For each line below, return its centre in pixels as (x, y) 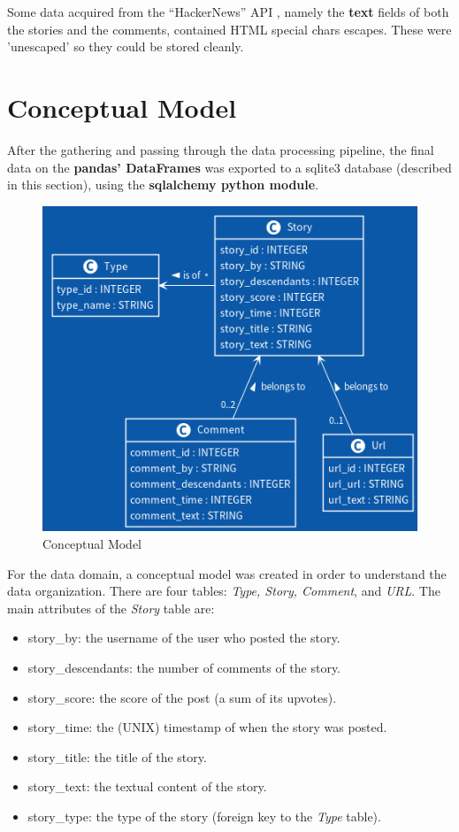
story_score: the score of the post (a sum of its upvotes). (182, 697)
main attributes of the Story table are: (111, 608)
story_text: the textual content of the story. (147, 786)
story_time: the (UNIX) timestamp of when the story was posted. (207, 727)
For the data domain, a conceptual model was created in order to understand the (227, 573)
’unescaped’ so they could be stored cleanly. (126, 46)
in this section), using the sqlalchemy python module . (163, 185)
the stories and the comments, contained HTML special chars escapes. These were (229, 29)
